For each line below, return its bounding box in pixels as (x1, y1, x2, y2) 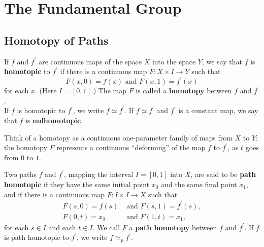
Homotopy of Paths (4, 32, 109, 48)
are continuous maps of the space (39, 56, 142, 66)
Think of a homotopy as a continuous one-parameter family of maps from (4, 132, 233, 143)
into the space (152, 56, 196, 66)
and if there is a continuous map (4, 189, 105, 199)
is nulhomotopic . (25, 115, 83, 126)
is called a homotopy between (136, 85, 232, 96)
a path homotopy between (129, 222, 217, 232)
